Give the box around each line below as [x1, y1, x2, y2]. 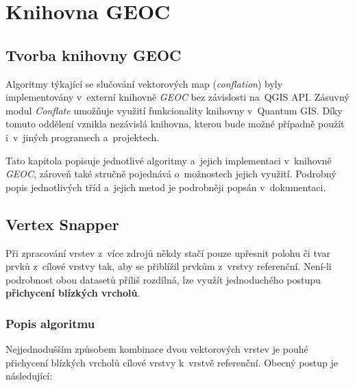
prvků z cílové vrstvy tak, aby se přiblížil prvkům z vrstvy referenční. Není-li [5, 259, 332, 273]
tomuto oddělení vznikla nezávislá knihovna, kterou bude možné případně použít [5, 116, 345, 131]
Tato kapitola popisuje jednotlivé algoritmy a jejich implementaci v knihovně [5, 153, 332, 167]
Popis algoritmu [5, 314, 95, 332]
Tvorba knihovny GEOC [5, 44, 182, 65]
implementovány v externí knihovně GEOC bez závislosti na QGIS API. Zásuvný [5, 90, 350, 104]
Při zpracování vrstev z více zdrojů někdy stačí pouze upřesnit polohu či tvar [5, 245, 330, 260]
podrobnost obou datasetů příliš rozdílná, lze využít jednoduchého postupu [5, 272, 321, 286]
